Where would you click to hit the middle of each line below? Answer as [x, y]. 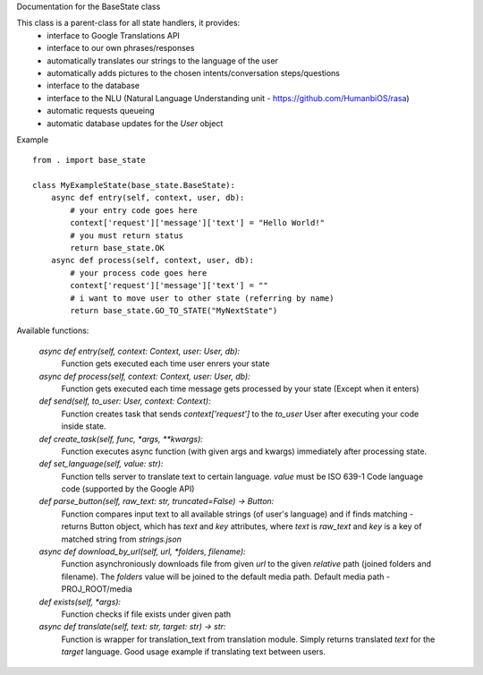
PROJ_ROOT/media [97, 589]
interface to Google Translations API [114, 35]
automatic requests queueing [101, 111]
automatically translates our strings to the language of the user [163, 60]
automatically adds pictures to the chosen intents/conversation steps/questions [193, 73]
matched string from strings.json [122, 539]
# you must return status [127, 235]
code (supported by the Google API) [128, 489]
